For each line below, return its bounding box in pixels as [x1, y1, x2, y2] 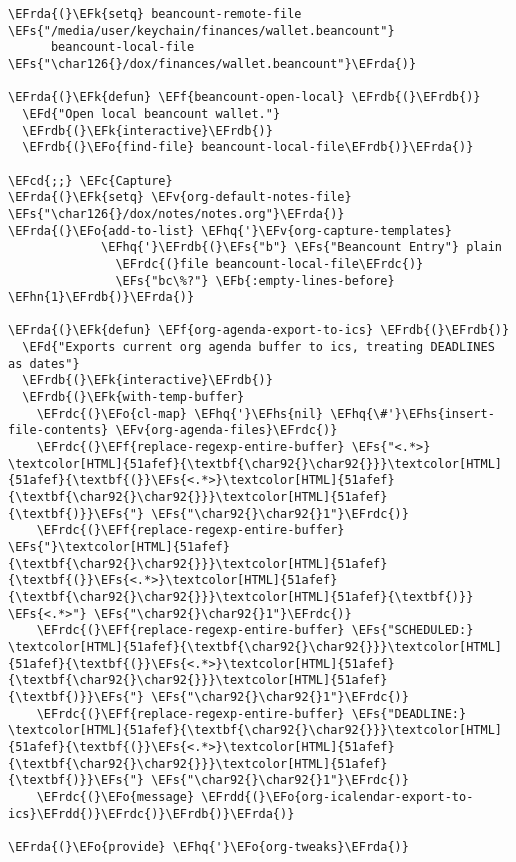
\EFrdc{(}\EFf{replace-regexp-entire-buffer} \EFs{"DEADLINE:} [36, 706, 467, 721]
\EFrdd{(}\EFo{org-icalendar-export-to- [201, 789, 474, 804]
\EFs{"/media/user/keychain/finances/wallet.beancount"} [8, 23, 395, 38]
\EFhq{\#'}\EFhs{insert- [330, 406, 495, 421]
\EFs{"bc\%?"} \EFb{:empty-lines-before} [115, 273, 395, 288]
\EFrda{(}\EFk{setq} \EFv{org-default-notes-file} [8, 190, 352, 205]
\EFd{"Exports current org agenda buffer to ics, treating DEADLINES [22, 340, 495, 355]
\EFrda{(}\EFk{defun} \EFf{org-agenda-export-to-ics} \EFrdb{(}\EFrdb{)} [8, 323, 510, 338]
